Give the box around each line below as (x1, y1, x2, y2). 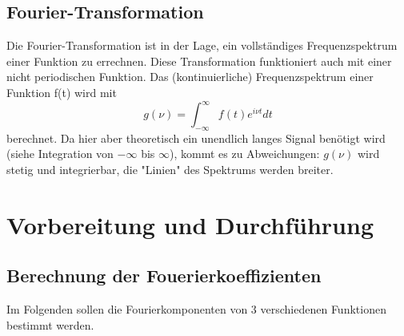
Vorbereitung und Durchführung (6, 208, 374, 241)
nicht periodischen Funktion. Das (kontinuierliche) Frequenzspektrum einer (6, 68, 374, 85)
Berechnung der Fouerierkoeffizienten (6, 263, 322, 288)
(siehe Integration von (6, 145, 114, 162)
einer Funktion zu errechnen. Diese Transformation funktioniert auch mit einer (6, 52, 392, 69)
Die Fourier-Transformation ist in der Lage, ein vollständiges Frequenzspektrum (6, 37, 398, 54)
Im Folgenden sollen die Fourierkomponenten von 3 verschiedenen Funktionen (6, 301, 386, 318)
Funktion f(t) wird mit (6, 83, 117, 100)
